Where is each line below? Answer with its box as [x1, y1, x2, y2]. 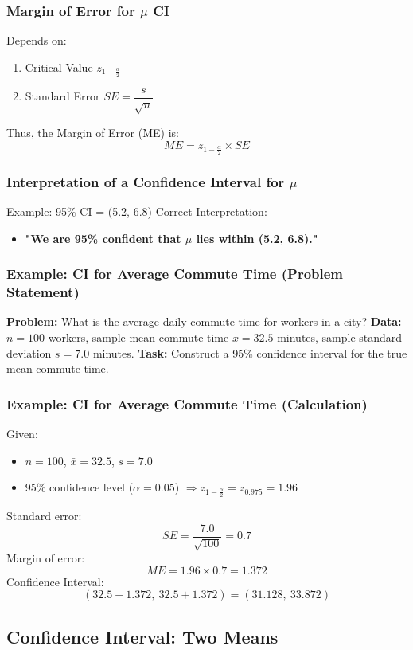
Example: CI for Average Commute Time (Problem [6, 264, 344, 284]
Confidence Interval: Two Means [6, 624, 279, 648]
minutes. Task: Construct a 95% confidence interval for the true [92, 344, 407, 361]
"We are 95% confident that [25, 229, 181, 246]
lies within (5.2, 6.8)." [196, 229, 318, 246]
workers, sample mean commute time [48, 329, 229, 346]
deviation [6, 344, 52, 361]
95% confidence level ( [25, 479, 134, 495]
